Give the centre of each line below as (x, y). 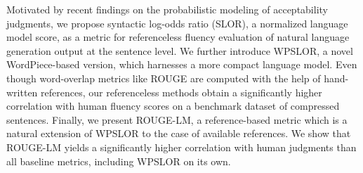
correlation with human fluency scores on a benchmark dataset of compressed (173, 106)
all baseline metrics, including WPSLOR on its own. (119, 161)
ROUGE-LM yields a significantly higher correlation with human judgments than (181, 147)
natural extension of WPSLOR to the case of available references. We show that (179, 133)
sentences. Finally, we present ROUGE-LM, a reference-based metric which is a (177, 119)
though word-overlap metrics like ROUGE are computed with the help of (164, 78)
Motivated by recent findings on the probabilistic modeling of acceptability (167, 9)
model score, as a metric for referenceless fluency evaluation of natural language (178, 37)
